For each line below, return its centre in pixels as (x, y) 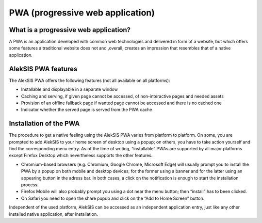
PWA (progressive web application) (82, 13)
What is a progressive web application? (70, 30)
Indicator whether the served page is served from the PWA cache (87, 110)
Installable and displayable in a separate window (70, 89)
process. (30, 185)
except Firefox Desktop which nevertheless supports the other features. (81, 156)
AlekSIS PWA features (43, 69)
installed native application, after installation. (53, 214)
